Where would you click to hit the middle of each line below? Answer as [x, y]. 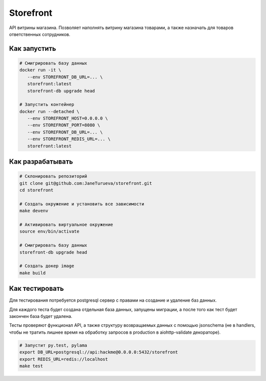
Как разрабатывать [41, 162]
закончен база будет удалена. [41, 316]
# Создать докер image [47, 266]
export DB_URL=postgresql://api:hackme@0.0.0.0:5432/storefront [99, 352]
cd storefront [36, 190]
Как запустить [33, 49]
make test [31, 366]
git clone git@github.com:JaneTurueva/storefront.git [86, 183]
